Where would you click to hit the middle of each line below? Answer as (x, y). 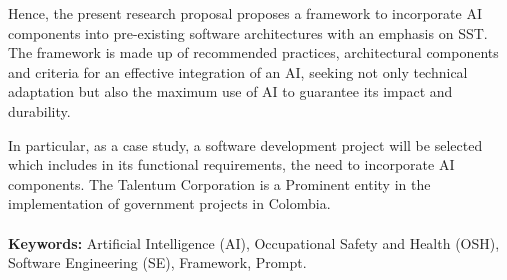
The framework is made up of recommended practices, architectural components (253, 52)
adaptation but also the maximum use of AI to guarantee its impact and (230, 91)
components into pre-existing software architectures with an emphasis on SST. (248, 32)
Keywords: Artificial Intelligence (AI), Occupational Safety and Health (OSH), (254, 242)
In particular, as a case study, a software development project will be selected (245, 144)
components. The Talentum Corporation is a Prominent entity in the (219, 183)
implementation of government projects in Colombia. (169, 203)
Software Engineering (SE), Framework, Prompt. (157, 262)
